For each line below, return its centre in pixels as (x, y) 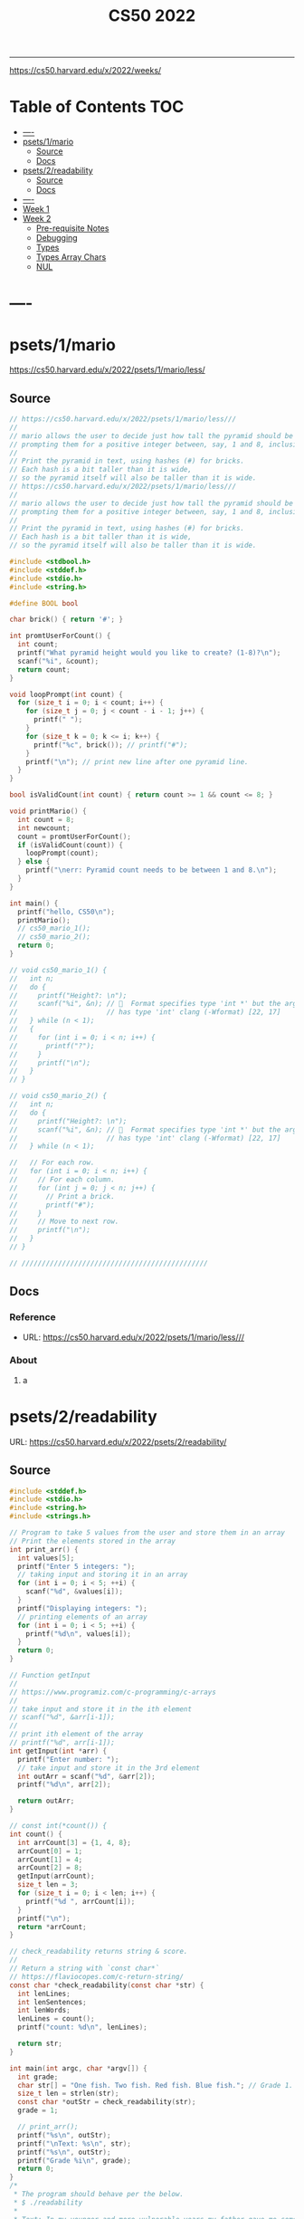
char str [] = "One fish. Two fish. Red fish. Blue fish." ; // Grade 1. (156, 2085)
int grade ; (38, 2077)
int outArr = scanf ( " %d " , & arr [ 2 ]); (86, 1776)
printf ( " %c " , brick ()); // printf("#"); (110, 745)
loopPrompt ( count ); (62, 853)
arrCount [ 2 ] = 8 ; (50, 1868)
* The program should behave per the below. (98, 2195)
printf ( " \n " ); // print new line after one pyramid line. (137, 761)
